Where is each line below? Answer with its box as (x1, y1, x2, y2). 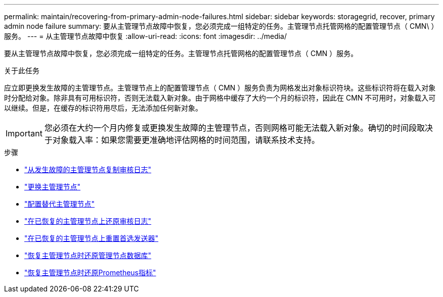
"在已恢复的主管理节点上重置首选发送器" (24, 234, 159, 242)
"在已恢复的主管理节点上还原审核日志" (24, 217, 152, 225)
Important (6, 128, 42, 138)
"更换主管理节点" (24, 182, 81, 191)
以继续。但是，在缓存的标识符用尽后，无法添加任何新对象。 (4, 104, 202, 112)
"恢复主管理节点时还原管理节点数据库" (24, 251, 152, 260)
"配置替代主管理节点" (24, 200, 95, 208)
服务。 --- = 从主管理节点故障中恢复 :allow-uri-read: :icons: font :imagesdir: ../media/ (4, 32, 287, 40)
